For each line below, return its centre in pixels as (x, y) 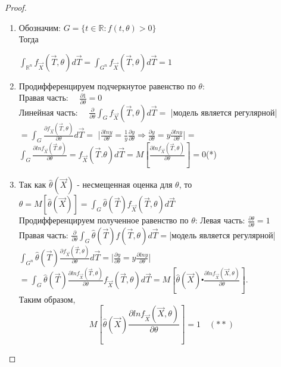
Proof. (16, 7)
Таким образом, (47, 299)
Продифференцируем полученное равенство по (104, 220)
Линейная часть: (48, 112)
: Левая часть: (220, 220)
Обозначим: (40, 27)
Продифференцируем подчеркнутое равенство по (107, 85)
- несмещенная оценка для (125, 184)
